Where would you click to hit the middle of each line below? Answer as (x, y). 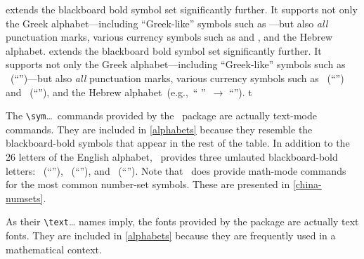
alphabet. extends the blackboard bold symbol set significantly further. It (164, 50)
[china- (307, 184)
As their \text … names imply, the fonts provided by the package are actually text (182, 221)
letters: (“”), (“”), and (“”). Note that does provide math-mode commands (176, 170)
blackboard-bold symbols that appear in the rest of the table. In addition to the (178, 143)
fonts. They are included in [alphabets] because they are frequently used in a (171, 235)
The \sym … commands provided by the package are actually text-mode (161, 115)
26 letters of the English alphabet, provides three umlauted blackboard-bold (172, 157)
